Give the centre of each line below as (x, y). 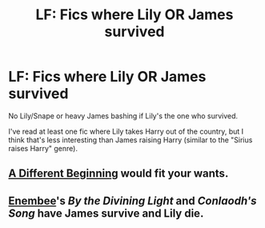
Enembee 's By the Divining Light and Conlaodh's (132, 200)
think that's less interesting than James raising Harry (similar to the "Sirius (130, 140)
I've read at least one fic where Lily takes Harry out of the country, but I (126, 131)
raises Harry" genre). (43, 148)
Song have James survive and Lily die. (106, 213)
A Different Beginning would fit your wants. (118, 174)
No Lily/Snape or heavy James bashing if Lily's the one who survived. (123, 116)
